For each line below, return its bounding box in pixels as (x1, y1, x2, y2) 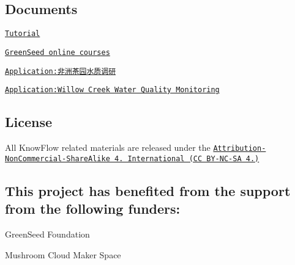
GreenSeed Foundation (5, 227, 90, 240)
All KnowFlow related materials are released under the (5, 141, 211, 154)
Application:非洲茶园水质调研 (5, 67, 116, 76)
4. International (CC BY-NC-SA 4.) (114, 154, 260, 163)
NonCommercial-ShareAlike (5, 154, 110, 163)
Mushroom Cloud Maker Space (5, 248, 121, 261)
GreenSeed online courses (5, 48, 110, 57)
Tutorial (5, 29, 40, 38)
